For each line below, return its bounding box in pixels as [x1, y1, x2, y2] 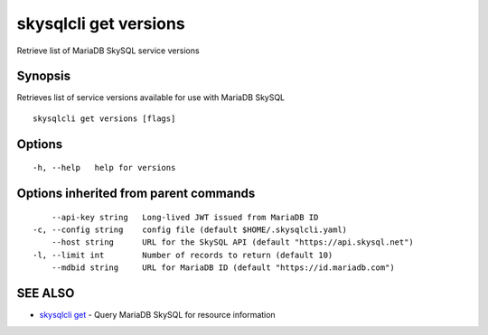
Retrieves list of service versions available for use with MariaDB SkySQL [16, 92, 286, 103]
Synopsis [16, 69, 71, 84]
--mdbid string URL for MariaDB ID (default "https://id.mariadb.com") [51, 263, 395, 273]
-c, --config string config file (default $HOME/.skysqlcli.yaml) [33, 225, 348, 235]
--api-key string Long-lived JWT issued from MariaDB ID [51, 212, 319, 222]
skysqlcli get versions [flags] [33, 113, 176, 124]
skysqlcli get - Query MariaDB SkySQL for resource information [39, 310, 276, 321]
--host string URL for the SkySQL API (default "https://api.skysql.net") [51, 237, 415, 247]
